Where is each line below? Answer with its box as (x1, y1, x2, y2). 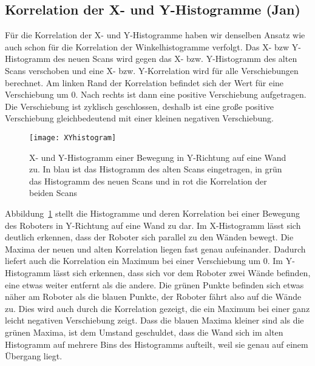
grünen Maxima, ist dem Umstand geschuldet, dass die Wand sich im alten (5, 325, 283, 338)
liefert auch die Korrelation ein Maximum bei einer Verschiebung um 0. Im (5, 254, 283, 267)
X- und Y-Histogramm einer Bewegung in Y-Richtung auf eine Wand (29, 151, 286, 163)
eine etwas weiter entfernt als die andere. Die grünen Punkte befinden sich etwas (5, 278, 304, 291)
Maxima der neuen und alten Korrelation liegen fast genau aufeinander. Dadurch (5, 242, 306, 255)
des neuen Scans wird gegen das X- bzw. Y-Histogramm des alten (53, 52, 297, 65)
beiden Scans (29, 186, 78, 199)
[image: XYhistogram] (29, 133, 117, 142)
